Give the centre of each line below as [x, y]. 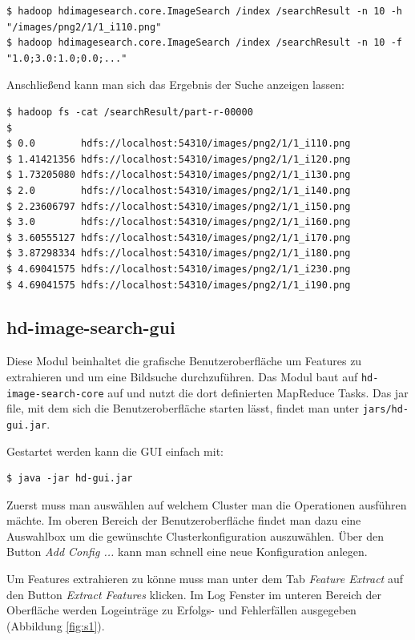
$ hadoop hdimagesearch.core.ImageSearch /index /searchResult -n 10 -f [204, 43]
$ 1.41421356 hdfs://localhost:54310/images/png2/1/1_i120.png [179, 159]
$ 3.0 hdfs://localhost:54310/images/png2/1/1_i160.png [179, 222]
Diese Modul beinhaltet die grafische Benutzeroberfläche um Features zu [184, 361]
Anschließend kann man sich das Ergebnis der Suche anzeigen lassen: [175, 85]
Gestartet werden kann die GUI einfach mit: [115, 451]
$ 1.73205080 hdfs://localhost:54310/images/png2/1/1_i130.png [179, 175]
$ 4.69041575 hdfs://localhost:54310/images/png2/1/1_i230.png [179, 269]
